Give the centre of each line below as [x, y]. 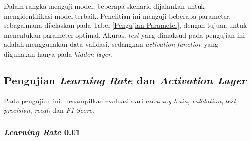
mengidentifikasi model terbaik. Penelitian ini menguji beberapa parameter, [118, 15]
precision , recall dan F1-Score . [49, 110]
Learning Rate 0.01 [42, 131]
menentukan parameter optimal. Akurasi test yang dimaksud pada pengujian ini [125, 34]
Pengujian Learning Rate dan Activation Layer [125, 80]
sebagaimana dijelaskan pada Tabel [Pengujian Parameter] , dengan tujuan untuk [125, 25]
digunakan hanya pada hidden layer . [59, 53]
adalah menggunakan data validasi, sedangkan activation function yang [111, 44]
